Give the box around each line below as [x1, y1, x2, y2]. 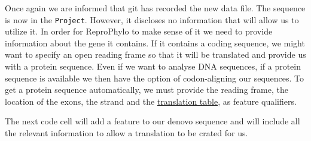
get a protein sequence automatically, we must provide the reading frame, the [5, 83, 288, 96]
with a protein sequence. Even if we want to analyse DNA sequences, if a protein [5, 60, 301, 73]
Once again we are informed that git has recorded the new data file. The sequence [5, 2, 306, 14]
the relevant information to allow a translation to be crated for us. [5, 127, 248, 139]
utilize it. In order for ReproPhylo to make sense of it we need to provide [5, 25, 273, 37]
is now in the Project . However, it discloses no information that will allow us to [5, 13, 299, 26]
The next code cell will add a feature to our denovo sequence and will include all [5, 115, 300, 127]
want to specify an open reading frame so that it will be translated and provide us [5, 48, 306, 61]
